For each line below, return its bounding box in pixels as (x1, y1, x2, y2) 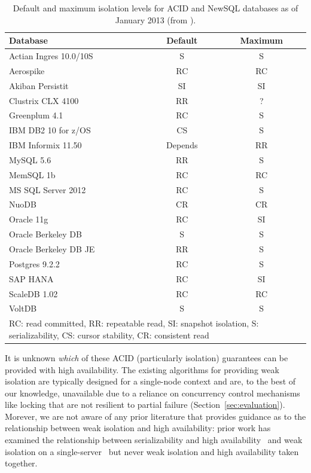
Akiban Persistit (9, 79, 69, 91)
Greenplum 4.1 (9, 109, 63, 121)
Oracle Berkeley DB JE (9, 243, 95, 255)
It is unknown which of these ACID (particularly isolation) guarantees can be (5, 351, 288, 364)
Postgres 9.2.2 (9, 257, 60, 270)
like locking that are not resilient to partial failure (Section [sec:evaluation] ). (5, 398, 285, 411)
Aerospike (9, 64, 45, 77)
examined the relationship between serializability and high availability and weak (5, 434, 303, 446)
